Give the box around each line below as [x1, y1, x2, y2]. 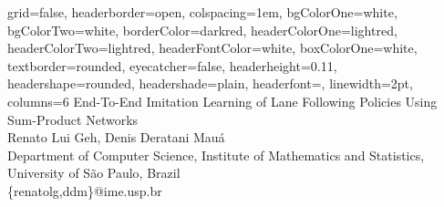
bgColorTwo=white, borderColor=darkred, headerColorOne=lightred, [7, 20, 398, 39]
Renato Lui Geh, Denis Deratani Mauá [7, 128, 225, 147]
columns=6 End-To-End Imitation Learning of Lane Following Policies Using [7, 91, 438, 110]
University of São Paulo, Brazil [7, 163, 181, 182]
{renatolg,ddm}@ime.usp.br [7, 181, 162, 200]
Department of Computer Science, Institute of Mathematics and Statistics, [7, 145, 425, 164]
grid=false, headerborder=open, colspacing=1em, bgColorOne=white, [7, 3, 398, 21]
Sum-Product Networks [7, 109, 139, 129]
